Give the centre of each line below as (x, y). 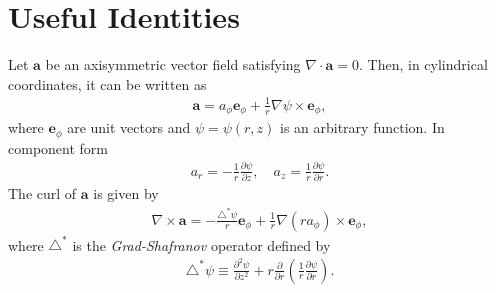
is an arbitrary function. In (362, 127)
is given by (126, 193)
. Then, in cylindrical (423, 64)
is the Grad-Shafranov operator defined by (201, 244)
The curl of (42, 193)
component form (58, 147)
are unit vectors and (129, 127)
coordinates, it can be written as (107, 83)
